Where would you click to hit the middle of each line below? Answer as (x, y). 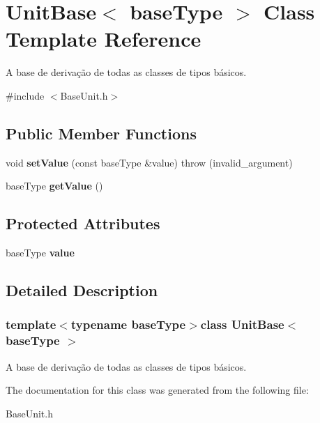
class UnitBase (242, 324)
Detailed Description (82, 290)
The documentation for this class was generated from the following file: (157, 390)
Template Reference (104, 39)
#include (25, 95)
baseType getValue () (54, 186)
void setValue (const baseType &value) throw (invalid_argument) (149, 162)
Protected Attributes (83, 223)
